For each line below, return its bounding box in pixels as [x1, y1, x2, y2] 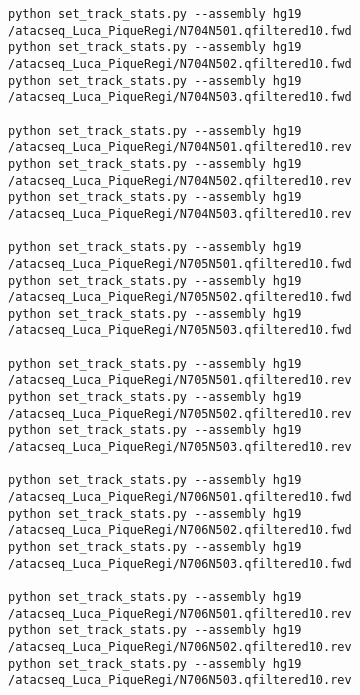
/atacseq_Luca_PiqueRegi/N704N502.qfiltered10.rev [8, 173, 352, 188]
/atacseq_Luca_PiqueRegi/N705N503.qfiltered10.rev [8, 440, 352, 455]
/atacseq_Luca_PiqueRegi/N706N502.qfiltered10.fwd [8, 523, 352, 538]
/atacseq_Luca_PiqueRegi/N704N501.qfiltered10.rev [8, 140, 352, 155]
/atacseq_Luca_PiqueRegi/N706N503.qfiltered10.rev [8, 673, 352, 688]
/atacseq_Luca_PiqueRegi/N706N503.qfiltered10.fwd [8, 556, 352, 571]
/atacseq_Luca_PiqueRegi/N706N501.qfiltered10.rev [8, 606, 352, 621]
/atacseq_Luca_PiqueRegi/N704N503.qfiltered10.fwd [8, 90, 352, 105]
